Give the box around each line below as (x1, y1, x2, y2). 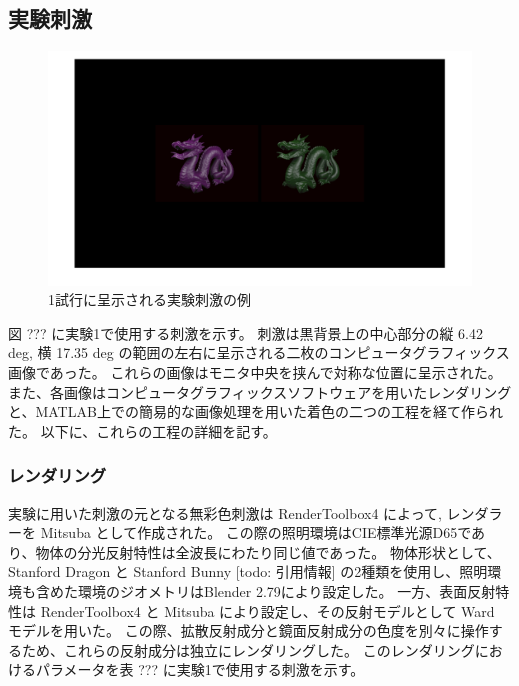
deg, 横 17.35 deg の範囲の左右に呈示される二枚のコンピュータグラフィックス (8, 342, 510, 363)
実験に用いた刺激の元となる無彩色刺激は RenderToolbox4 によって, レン (8, 502, 475, 523)
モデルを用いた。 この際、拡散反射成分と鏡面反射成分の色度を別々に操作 (8, 620, 489, 641)
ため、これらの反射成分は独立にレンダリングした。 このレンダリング (21, 639, 475, 660)
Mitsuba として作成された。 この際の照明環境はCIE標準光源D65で (40, 522, 472, 543)
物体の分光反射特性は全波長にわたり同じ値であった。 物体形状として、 (35, 541, 501, 562)
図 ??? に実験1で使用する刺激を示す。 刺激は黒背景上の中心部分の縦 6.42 (8, 322, 483, 343)
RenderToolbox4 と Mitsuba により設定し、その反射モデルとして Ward (40, 600, 495, 621)
